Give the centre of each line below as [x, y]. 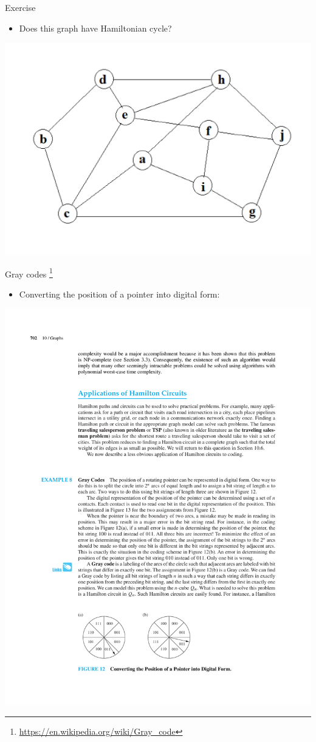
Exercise [20, 7]
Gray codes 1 [29, 273]
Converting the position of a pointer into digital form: [119, 294]
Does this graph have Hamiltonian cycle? [95, 28]
